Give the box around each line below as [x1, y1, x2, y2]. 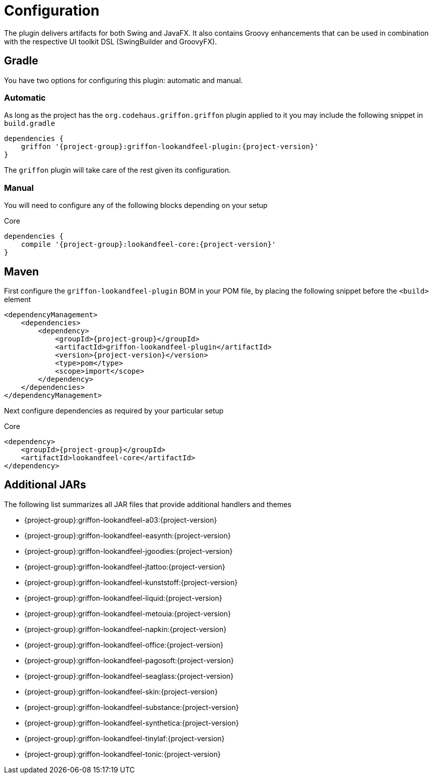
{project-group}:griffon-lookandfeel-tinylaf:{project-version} [24, 734, 225, 743]
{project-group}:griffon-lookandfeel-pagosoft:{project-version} [24, 656, 234, 665]
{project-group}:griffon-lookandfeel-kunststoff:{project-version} [24, 578, 238, 587]
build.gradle [4, 119, 55, 128]
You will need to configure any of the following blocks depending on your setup [4, 201, 268, 210]
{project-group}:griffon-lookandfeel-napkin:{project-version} [24, 624, 227, 633]
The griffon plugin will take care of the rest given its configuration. [4, 166, 231, 175]
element [4, 295, 31, 304]
